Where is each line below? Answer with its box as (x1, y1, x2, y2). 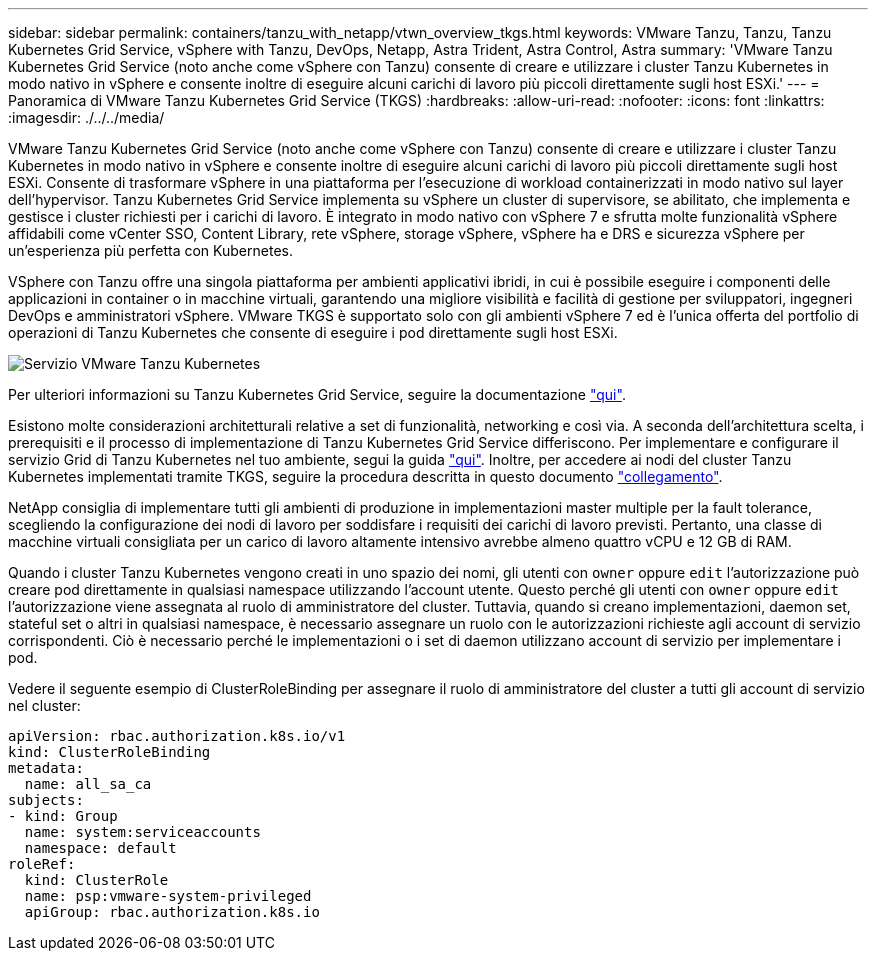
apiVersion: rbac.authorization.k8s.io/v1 (8, 728, 346, 744)
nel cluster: (8, 697, 81, 714)
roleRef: (8, 856, 76, 872)
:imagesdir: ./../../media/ (8, 109, 165, 126)
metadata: (8, 760, 84, 776)
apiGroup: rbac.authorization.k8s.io (24, 904, 320, 920)
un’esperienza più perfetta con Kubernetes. (8, 242, 293, 259)
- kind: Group (8, 808, 118, 824)
